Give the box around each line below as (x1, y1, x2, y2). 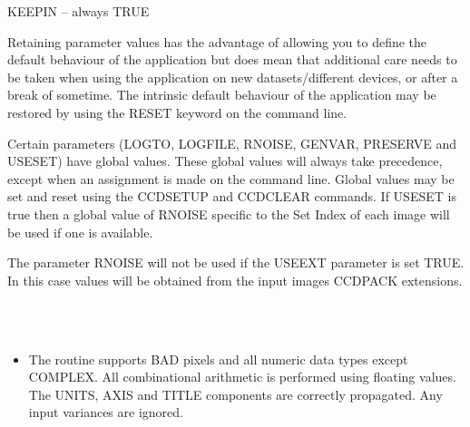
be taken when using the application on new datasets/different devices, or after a (7, 67, 458, 86)
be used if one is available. (7, 222, 153, 241)
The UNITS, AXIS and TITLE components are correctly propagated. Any (28, 384, 443, 403)
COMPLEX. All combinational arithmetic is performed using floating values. (28, 367, 456, 386)
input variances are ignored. (28, 403, 183, 422)
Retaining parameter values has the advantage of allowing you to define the (7, 32, 427, 51)
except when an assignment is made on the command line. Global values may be (7, 169, 455, 188)
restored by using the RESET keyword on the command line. (7, 102, 348, 121)
